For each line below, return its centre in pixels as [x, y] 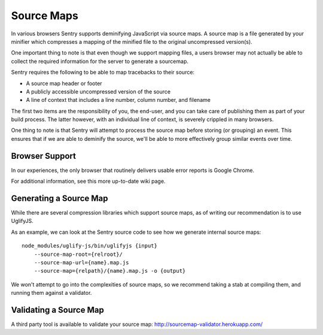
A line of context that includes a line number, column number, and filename [118, 100]
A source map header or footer [64, 83]
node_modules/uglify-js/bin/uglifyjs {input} [90, 246]
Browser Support [44, 156]
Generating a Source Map [60, 198]
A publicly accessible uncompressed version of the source [98, 91]
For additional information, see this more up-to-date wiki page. [88, 181]
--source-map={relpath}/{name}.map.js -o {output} [110, 271]
